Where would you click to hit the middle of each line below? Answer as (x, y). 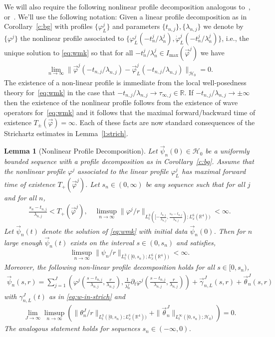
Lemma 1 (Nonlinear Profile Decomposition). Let (81, 151)
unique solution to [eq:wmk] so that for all (69, 52)
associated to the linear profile (123, 171)
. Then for (230, 231)
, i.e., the (235, 38)
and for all (20, 197)
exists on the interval (102, 242)
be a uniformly (227, 151)
